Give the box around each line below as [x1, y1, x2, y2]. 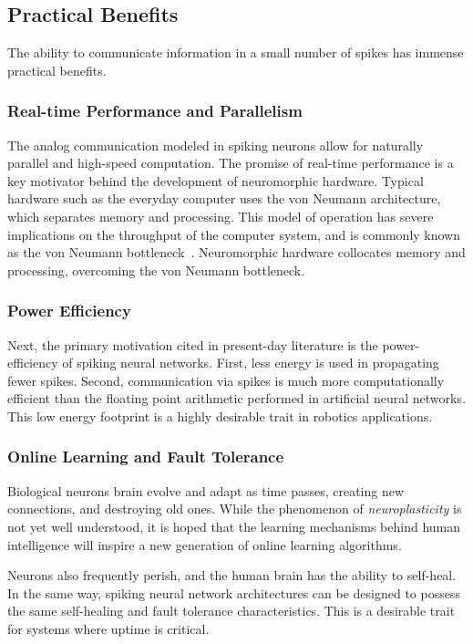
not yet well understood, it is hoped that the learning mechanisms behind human [7, 516, 461, 535]
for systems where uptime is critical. [7, 618, 210, 638]
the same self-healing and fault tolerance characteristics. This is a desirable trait [7, 601, 456, 620]
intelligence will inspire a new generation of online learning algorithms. [7, 535, 402, 554]
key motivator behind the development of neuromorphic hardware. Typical [7, 171, 424, 190]
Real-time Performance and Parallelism [7, 99, 303, 122]
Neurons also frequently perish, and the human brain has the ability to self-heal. [7, 566, 457, 585]
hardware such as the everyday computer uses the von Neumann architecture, [7, 189, 441, 208]
